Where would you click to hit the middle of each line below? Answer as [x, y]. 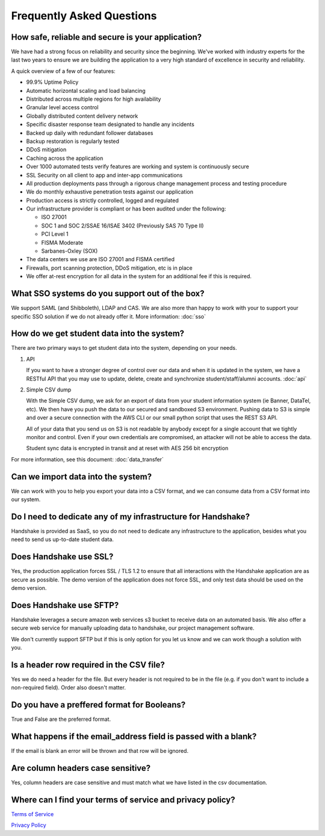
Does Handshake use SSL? [62, 557]
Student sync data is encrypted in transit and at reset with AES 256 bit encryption [127, 448]
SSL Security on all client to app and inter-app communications [104, 175]
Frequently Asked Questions [84, 16]
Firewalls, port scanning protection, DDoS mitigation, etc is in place [109, 268]
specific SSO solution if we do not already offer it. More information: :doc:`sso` [109, 316]
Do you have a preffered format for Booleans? [98, 705]
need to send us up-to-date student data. [63, 539]
